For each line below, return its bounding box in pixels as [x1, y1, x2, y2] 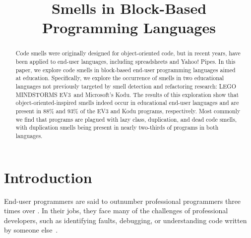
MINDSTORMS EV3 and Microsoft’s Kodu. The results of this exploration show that [15, 90, 239, 98]
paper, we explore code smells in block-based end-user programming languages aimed [15, 65, 236, 74]
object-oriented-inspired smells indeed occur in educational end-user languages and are [15, 98, 239, 107]
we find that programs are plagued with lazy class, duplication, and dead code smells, [15, 115, 237, 123]
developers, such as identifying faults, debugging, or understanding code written [4, 215, 247, 225]
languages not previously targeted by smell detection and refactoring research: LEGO [15, 82, 236, 90]
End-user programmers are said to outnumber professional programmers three [4, 195, 241, 206]
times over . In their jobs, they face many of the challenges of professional [4, 205, 228, 216]
